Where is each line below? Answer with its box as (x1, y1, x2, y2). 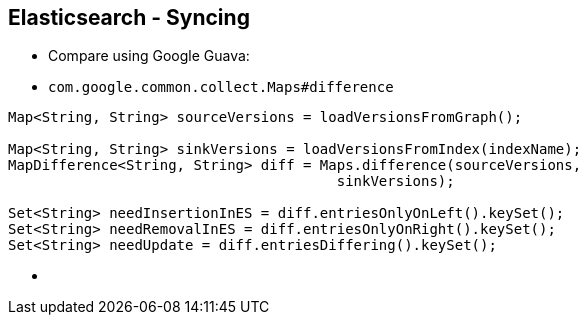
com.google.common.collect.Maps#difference (48, 79, 394, 96)
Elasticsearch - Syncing (8, 5, 250, 30)
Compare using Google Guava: (48, 47, 250, 65)
